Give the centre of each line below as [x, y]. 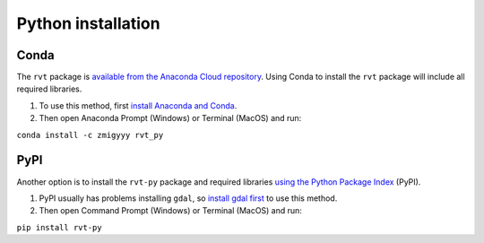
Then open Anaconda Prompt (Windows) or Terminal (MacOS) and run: [170, 118]
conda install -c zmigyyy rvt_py [90, 135]
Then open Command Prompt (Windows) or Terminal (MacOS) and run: [170, 211]
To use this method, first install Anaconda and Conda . [138, 105]
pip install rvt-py [59, 227]
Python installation [88, 23]
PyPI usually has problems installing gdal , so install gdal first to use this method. [188, 198]
